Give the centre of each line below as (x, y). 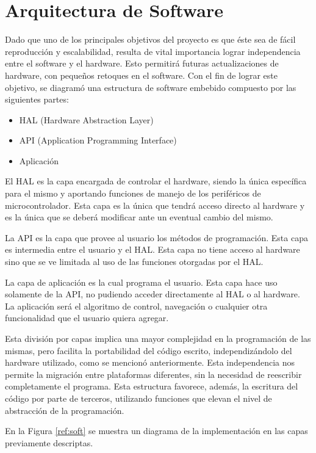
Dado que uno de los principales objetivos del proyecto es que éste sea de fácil (150, 39)
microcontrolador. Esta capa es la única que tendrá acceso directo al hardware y (155, 205)
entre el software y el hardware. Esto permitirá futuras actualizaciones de (142, 63)
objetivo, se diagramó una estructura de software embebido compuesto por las (151, 87)
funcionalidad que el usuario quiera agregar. (87, 318)
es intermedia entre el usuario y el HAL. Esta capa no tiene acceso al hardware (153, 249)
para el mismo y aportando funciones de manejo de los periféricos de (133, 193)
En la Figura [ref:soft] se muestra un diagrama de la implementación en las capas (156, 431)
